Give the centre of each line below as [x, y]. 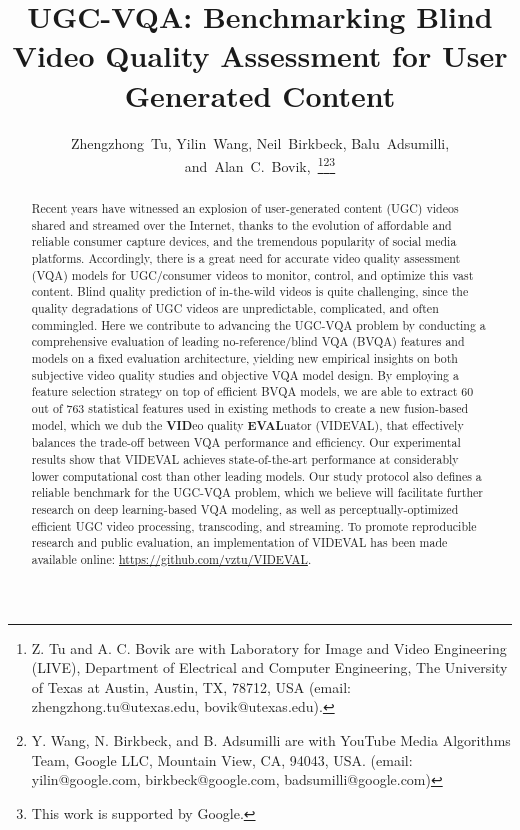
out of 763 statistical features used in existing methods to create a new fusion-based [250, 408]
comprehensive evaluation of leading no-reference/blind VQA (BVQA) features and [248, 341]
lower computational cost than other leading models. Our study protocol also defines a [256, 475]
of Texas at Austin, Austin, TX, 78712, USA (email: [191, 686]
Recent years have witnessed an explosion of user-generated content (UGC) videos [245, 208]
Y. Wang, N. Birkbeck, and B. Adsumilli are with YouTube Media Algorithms [271, 739]
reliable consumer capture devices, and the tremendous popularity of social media [244, 241]
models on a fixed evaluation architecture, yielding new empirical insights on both [244, 358]
